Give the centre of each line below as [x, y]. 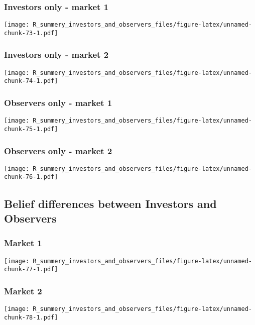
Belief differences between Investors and [110, 203]
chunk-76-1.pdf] [31, 177]
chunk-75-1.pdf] [31, 129]
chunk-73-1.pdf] [31, 33]
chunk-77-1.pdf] [31, 269]
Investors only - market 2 [56, 55]
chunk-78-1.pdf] [31, 317]
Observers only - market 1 [58, 102]
